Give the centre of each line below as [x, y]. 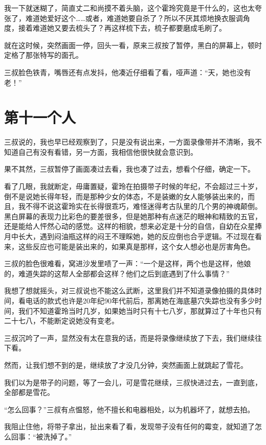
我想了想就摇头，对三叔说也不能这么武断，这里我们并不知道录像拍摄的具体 [129, 290]
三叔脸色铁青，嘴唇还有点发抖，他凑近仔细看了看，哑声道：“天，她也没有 [128, 72]
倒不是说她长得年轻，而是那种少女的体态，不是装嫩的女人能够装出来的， [126, 196]
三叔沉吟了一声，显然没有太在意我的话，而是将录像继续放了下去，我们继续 [129, 337]
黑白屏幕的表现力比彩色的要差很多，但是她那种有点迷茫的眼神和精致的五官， [133, 216]
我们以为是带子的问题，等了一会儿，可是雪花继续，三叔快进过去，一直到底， [133, 382]
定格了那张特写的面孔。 [43, 55]
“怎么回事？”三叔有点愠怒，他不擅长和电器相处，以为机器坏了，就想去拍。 [129, 409]
